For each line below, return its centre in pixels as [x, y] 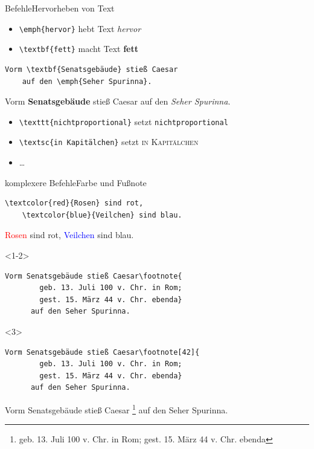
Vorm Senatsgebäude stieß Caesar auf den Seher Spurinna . [118, 101]
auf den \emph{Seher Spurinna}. [87, 81]
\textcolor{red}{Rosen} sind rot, [74, 203]
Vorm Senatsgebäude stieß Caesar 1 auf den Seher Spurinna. [117, 409]
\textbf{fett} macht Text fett [78, 49]
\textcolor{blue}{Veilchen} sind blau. [102, 215]
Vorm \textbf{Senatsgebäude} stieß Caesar [91, 69]
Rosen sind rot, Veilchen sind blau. [69, 235]
